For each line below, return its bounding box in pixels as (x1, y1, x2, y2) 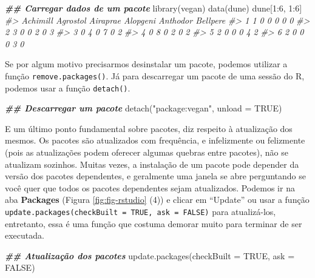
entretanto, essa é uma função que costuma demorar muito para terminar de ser (5, 217, 302, 230)
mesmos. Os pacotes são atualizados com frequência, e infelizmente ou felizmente (5, 134, 305, 147)
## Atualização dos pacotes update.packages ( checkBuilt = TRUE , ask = (5, 249, 295, 262)
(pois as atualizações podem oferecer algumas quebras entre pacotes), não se (5, 146, 288, 159)
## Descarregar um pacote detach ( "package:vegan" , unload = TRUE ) (5, 102, 282, 114)
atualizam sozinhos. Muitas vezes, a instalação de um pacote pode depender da (5, 157, 299, 170)
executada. (5, 229, 44, 242)
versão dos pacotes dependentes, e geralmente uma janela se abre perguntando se (5, 170, 307, 182)
